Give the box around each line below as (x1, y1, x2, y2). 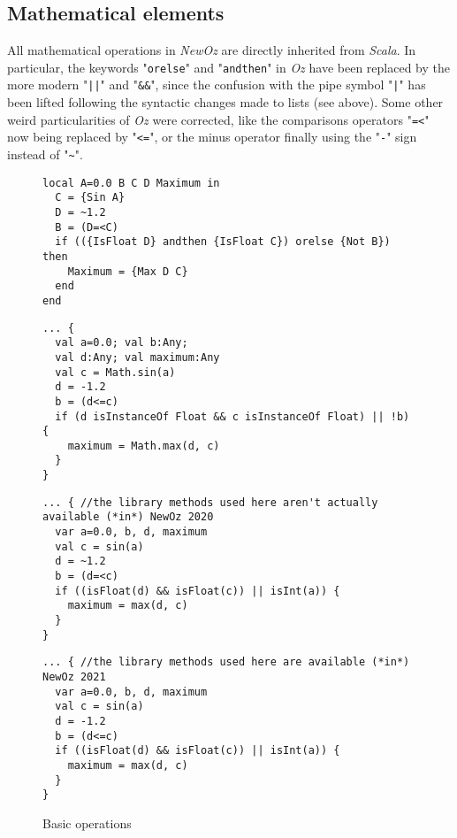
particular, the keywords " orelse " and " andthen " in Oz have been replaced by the (7, 58, 450, 76)
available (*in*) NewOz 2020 (42, 511, 214, 524)
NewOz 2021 (42, 671, 106, 684)
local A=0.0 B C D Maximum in (42, 176, 220, 189)
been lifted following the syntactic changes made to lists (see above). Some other (7, 93, 444, 111)
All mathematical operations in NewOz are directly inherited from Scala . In (7, 41, 416, 59)
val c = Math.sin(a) (55, 365, 176, 379)
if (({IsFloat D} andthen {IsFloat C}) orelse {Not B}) (55, 235, 391, 249)
